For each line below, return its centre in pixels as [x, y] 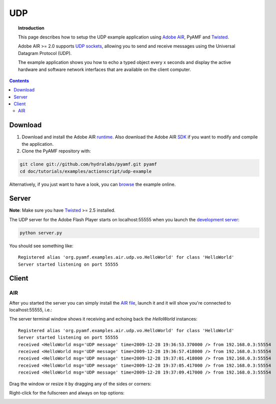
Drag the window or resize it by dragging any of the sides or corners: [80, 384]
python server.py [41, 233]
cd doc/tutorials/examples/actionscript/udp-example [86, 171]
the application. [38, 144]
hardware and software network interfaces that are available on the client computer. [104, 69]
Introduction [31, 28]
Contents [19, 80]
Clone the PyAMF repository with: [56, 151]
